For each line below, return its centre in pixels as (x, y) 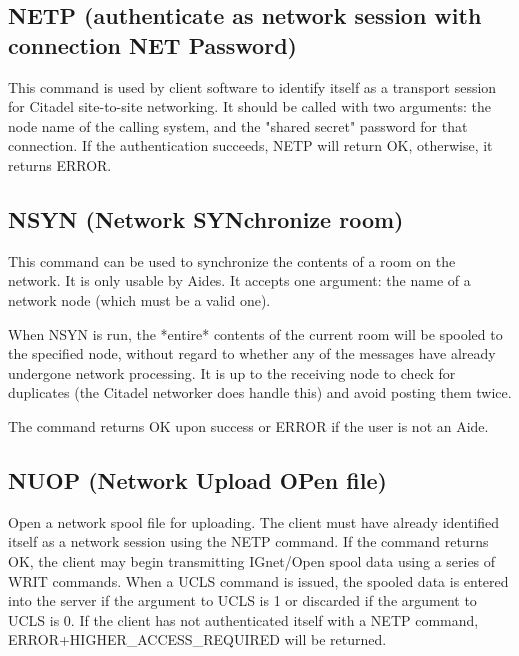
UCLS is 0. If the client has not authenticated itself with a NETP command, (243, 619)
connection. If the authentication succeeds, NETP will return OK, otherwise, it (250, 145)
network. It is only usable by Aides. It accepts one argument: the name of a (239, 280)
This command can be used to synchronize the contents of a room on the (232, 260)
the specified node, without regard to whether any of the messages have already (252, 353)
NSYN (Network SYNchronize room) (206, 218)
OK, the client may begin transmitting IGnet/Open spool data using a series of (252, 560)
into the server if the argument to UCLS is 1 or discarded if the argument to (242, 600)
